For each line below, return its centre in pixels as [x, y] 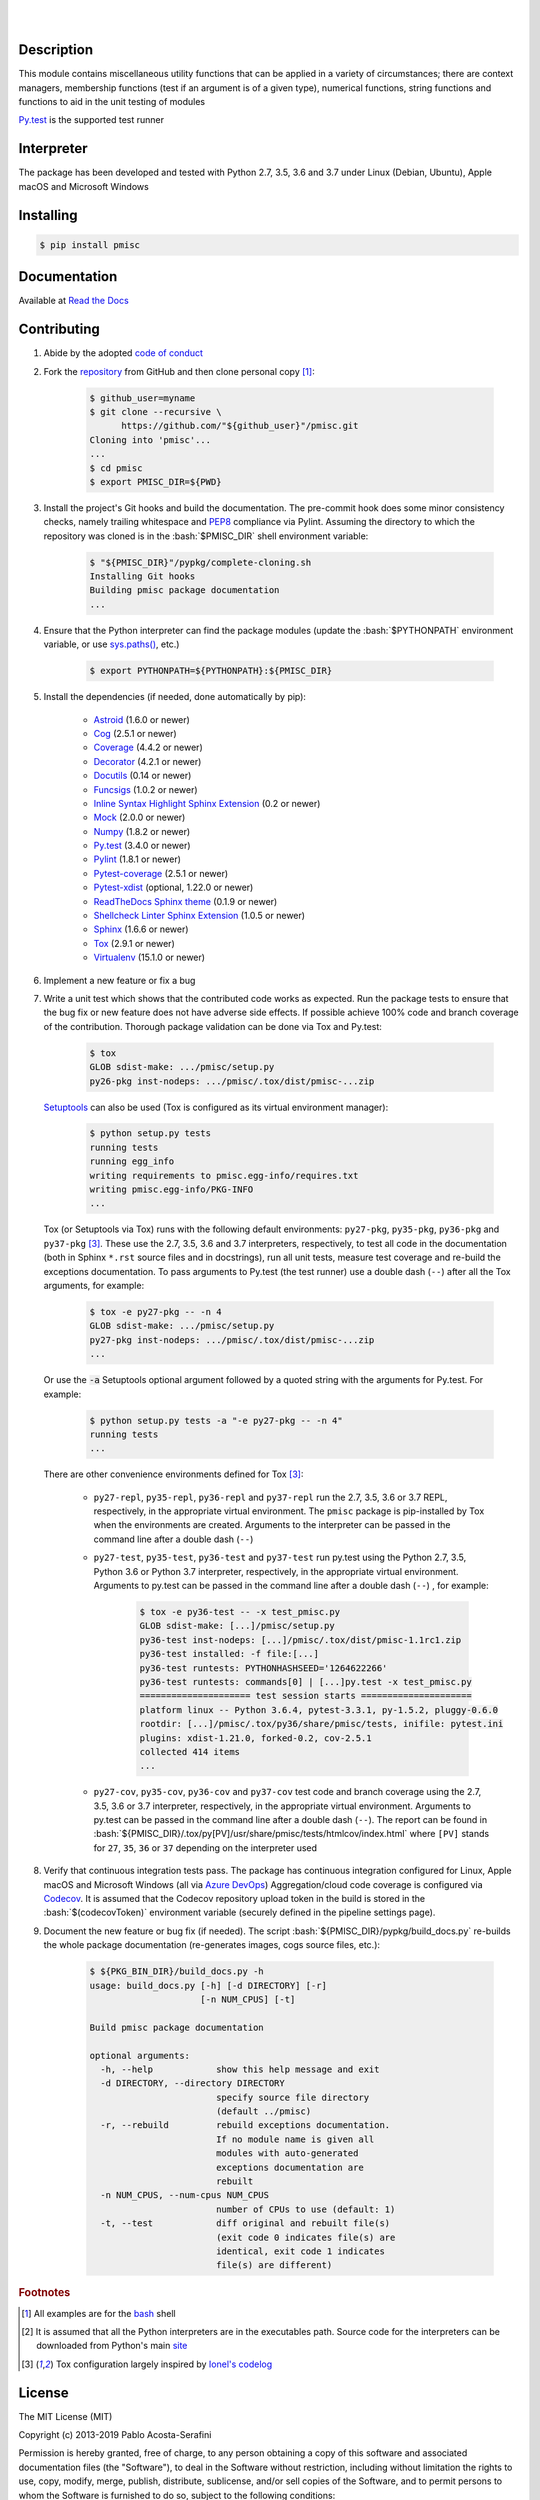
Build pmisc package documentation [176, 2027]
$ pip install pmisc [89, 244]
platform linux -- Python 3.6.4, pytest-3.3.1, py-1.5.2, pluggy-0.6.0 [319, 1709]
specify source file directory [292, 2097]
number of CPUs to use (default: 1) [305, 2209]
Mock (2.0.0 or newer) [139, 817]
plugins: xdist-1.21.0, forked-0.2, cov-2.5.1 [255, 1738]
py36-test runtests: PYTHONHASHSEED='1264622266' [263, 1668]
